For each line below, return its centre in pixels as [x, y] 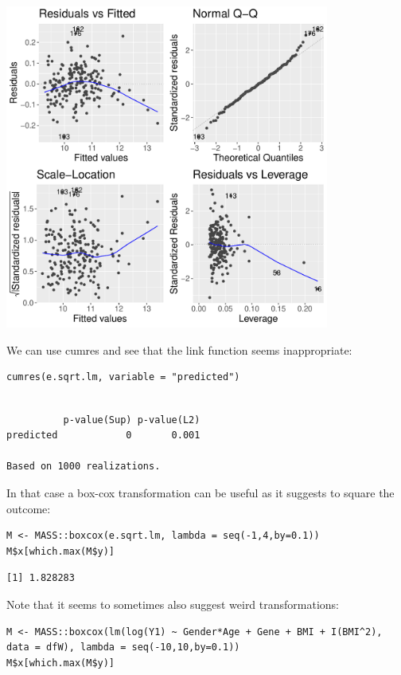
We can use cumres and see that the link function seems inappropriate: [179, 349]
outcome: [29, 508]
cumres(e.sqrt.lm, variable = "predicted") [123, 377]
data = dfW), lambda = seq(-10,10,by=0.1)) [123, 648]
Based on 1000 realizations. [84, 467]
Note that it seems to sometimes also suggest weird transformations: [173, 604]
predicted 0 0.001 [103, 436]
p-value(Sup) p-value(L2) [132, 420]
